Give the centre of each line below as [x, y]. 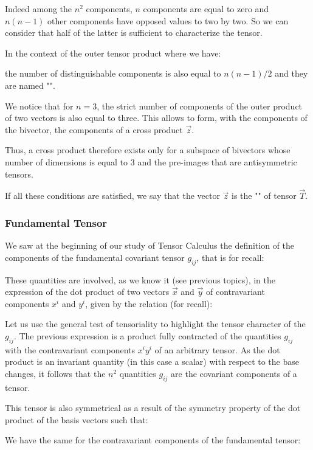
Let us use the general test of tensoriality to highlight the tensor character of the [155, 324]
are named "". [30, 85]
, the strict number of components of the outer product [200, 106]
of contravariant [236, 292]
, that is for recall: [230, 257]
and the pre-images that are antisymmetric [217, 161]
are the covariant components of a [234, 373]
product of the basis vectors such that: [77, 419]
